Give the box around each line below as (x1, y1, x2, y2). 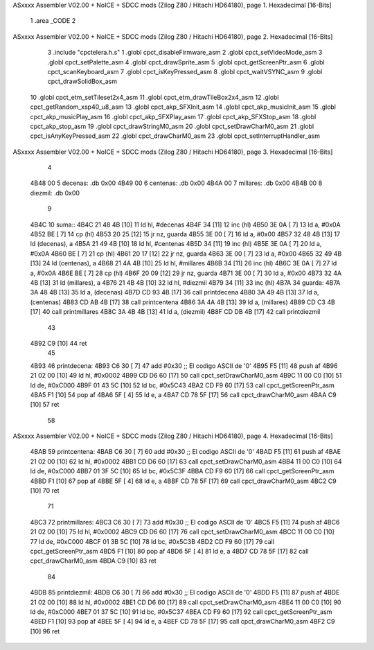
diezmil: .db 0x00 (30, 188, 80, 197)
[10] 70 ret (30, 486, 60, 495)
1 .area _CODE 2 (30, 17, 76, 25)
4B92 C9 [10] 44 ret (30, 339, 87, 347)
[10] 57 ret (30, 401, 60, 409)
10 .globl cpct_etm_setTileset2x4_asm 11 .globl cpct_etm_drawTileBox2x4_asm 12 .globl (30, 93, 279, 101)
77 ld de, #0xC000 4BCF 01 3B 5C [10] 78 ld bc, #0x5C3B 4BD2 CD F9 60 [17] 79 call (30, 537, 275, 545)
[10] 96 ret (30, 627, 60, 635)
